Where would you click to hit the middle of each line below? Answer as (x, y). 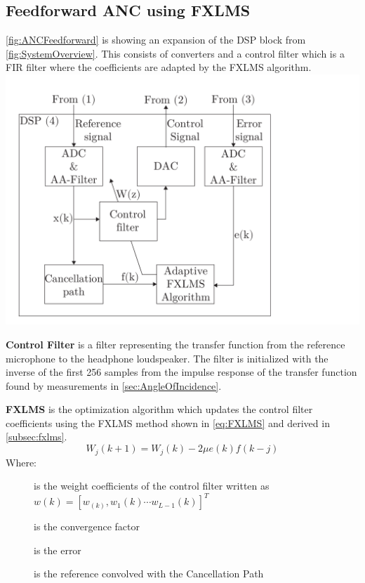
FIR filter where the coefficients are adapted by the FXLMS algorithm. (159, 67)
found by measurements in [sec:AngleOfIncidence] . (114, 385)
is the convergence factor (87, 526)
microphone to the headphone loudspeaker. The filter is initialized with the (167, 358)
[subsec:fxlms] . (36, 437)
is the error (58, 550)
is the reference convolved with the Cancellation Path (149, 574)
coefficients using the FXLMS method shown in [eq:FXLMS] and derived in (168, 422)
